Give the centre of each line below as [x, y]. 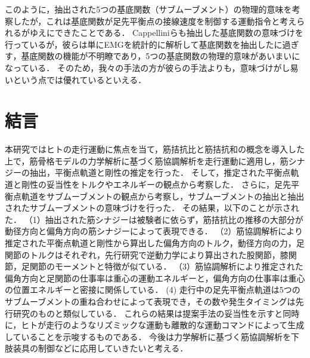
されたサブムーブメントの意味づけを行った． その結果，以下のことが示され [152, 208]
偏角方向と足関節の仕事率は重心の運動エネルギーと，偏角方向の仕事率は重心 [155, 278]
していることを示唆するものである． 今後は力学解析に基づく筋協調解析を [148, 336]
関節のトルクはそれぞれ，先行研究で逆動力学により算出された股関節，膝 [147, 254]
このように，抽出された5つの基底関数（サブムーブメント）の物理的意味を [148, 9]
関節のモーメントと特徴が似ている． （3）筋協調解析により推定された [166, 266]
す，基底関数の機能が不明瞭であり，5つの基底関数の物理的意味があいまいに [153, 56]
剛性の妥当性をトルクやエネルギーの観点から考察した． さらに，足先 [156, 184]
